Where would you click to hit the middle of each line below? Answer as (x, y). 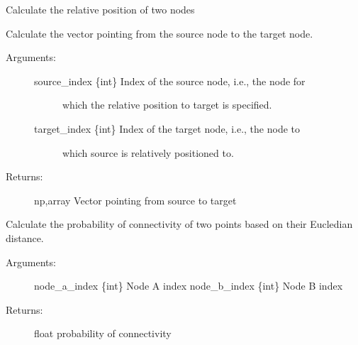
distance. (25, 237)
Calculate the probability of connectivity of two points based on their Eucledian (179, 224)
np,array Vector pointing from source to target (135, 200)
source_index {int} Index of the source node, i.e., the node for (170, 81)
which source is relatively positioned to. (148, 152)
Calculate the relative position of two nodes (100, 9)
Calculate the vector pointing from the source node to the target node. (160, 33)
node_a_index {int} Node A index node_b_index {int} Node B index (189, 286)
